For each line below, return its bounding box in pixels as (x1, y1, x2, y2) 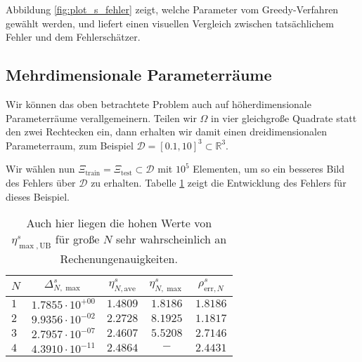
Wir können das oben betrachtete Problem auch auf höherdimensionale (6, 96, 311, 111)
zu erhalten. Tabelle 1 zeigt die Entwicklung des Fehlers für (91, 175, 347, 189)
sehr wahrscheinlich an (115, 231, 227, 248)
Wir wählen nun (6, 161, 75, 176)
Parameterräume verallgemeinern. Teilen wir (6, 110, 197, 125)
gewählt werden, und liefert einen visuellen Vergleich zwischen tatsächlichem (6, 15, 334, 30)
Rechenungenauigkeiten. (60, 250, 178, 267)
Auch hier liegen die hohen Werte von (26, 215, 212, 232)
